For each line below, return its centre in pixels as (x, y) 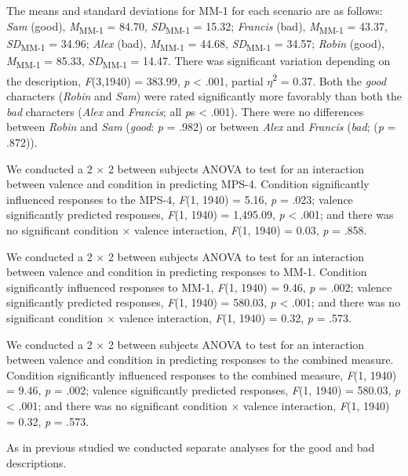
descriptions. (36, 462)
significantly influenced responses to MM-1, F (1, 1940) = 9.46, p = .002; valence (199, 287)
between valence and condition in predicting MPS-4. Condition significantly (188, 184)
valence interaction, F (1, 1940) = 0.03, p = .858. (251, 229)
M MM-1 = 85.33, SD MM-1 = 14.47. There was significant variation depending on (199, 61)
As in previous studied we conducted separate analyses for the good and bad (191, 447)
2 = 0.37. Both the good (330, 79)
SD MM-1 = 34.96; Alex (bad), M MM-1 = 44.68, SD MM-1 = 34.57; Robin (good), (196, 44)
